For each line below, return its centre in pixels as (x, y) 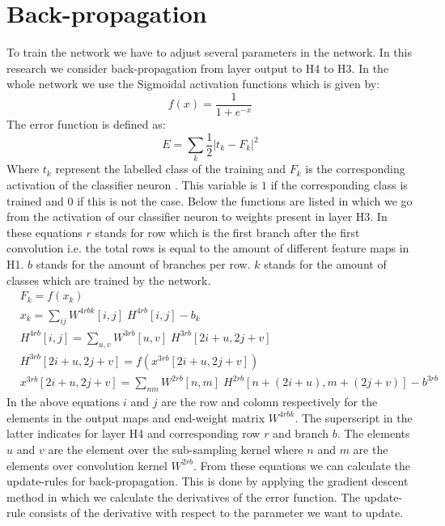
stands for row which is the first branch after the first (227, 232)
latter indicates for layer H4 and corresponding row (133, 433)
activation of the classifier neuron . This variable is (132, 184)
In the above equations (63, 402)
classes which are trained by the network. (109, 280)
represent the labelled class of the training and (171, 169)
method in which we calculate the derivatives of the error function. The (184, 496)
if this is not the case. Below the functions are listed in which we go (245, 200)
